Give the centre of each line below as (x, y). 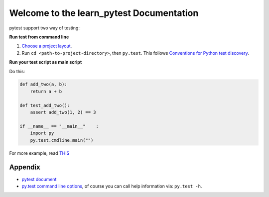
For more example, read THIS (39, 153)
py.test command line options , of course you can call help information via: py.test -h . (112, 186)
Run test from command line (39, 37)
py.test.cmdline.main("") (62, 140)
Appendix (25, 167)
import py (42, 133)
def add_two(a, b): (43, 84)
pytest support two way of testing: (44, 28)
